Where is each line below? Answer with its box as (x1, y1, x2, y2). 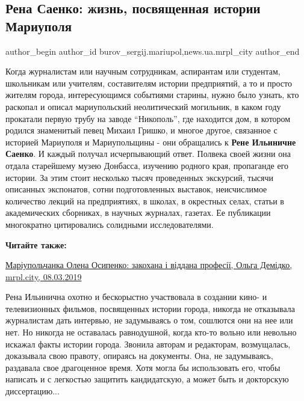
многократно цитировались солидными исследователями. (5, 218, 214, 230)
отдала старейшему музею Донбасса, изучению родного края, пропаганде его (5, 159, 289, 171)
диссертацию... (5, 385, 60, 397)
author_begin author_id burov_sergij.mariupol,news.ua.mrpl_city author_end (5, 44, 300, 57)
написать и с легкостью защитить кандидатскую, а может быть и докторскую (5, 373, 289, 385)
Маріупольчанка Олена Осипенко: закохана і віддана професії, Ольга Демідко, (5, 259, 293, 271)
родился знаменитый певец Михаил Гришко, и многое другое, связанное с (5, 124, 278, 136)
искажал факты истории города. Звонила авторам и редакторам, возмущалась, (5, 337, 291, 350)
